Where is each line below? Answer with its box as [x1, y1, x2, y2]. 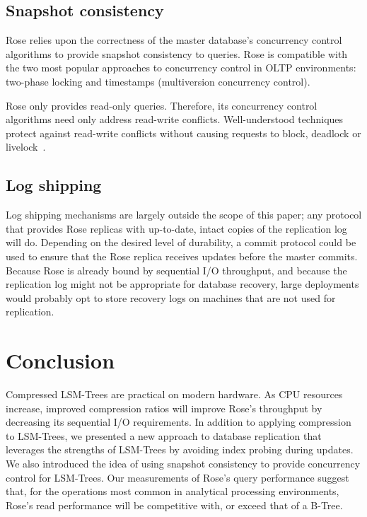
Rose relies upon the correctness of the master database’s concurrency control [6, 33, 342, 47]
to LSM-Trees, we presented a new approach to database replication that [6, 428, 322, 443]
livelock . [6, 139, 46, 154]
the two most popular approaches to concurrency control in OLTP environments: [6, 60, 356, 75]
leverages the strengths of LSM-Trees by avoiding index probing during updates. [6, 442, 354, 457]
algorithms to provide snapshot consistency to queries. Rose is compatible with [6, 46, 348, 61]
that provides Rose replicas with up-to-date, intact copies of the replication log [6, 221, 347, 236]
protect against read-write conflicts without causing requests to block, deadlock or [6, 125, 361, 140]
